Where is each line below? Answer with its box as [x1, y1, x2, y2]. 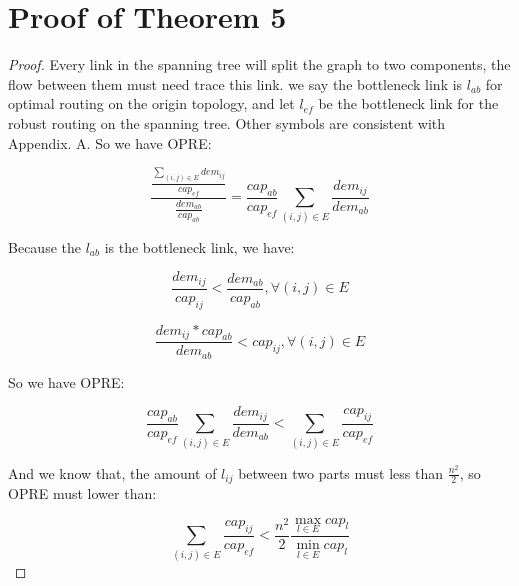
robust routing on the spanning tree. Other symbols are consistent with [8, 112, 446, 133]
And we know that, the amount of [8, 462, 217, 483]
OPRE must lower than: [8, 483, 157, 504]
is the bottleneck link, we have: [104, 236, 295, 257]
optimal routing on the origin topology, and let [8, 93, 295, 114]
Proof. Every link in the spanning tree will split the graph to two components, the [8, 54, 511, 75]
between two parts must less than [238, 462, 444, 483]
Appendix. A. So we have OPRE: [8, 132, 212, 153]
